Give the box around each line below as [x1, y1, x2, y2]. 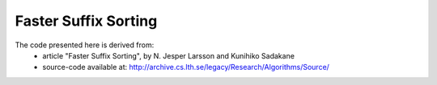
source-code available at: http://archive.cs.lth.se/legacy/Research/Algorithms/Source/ [42, 63, 329, 72]
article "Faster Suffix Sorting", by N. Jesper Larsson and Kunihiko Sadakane [42, 51, 295, 60]
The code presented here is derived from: [15, 40, 155, 50]
